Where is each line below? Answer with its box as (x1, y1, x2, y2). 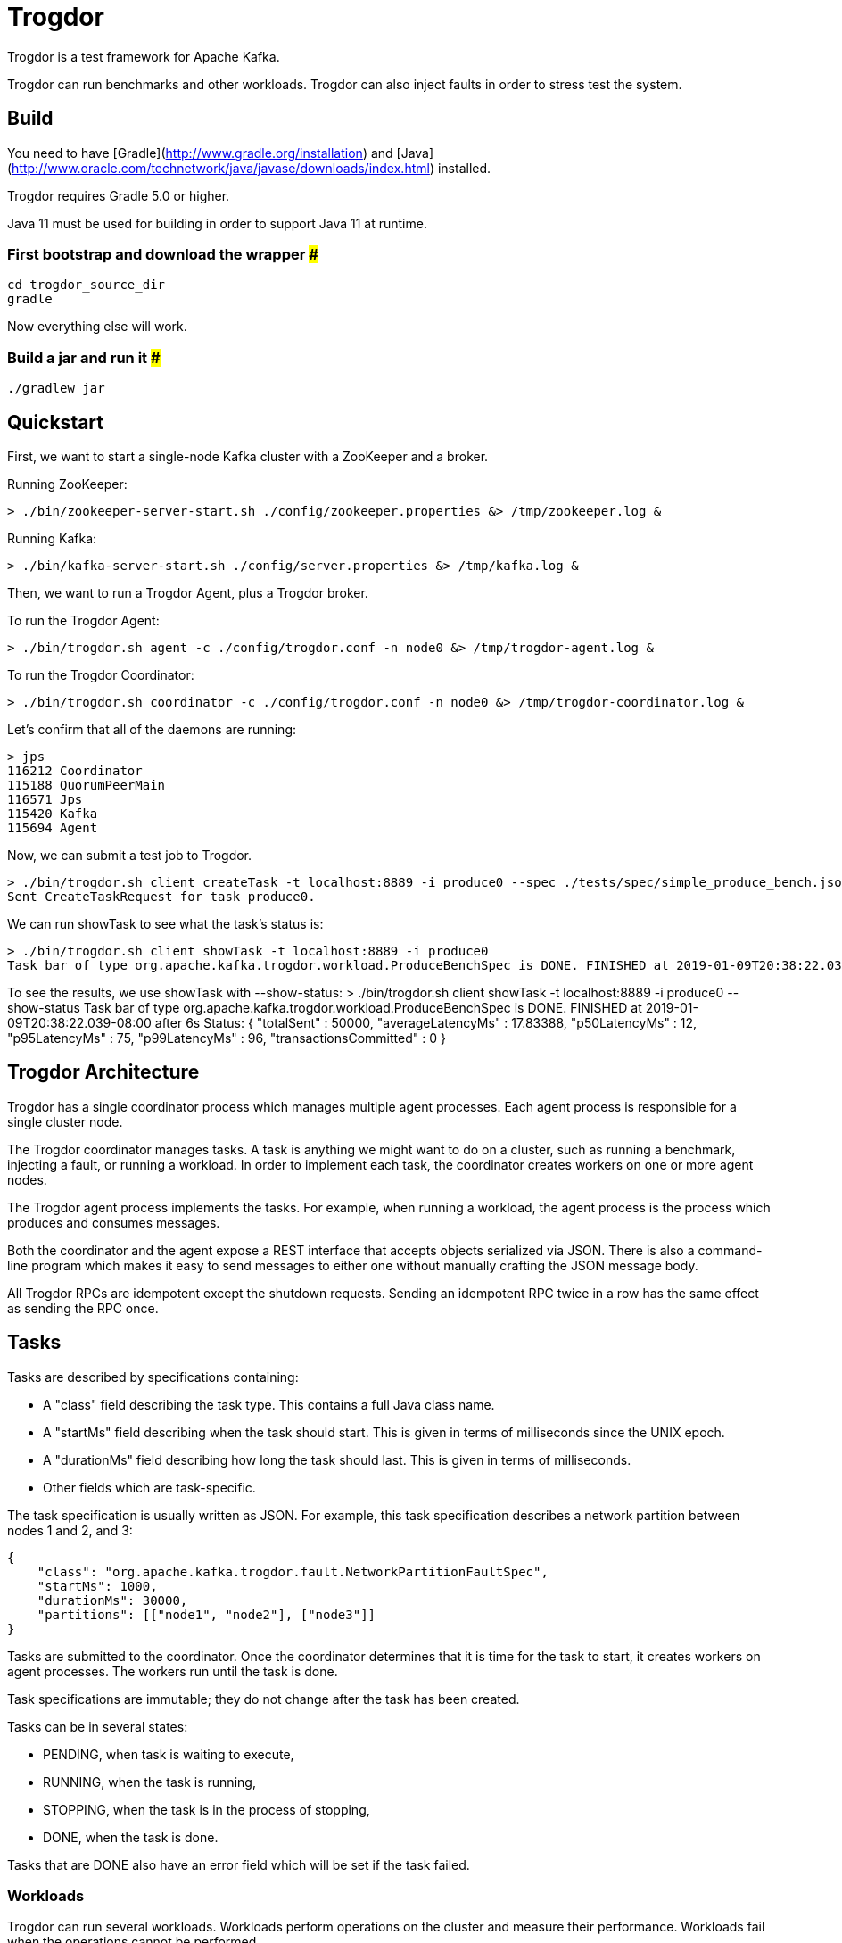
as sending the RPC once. (7, 1300, 159, 1316)
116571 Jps (7, 791, 83, 806)
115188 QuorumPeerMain (7, 777, 166, 792)
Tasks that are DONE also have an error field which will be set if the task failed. (7, 1856, 470, 1873)
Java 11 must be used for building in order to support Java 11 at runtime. (7, 215, 427, 231)
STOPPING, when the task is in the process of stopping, (43, 1801, 370, 1817)
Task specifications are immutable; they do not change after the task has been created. (7, 1691, 520, 1707)
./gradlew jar (7, 381, 105, 396)
